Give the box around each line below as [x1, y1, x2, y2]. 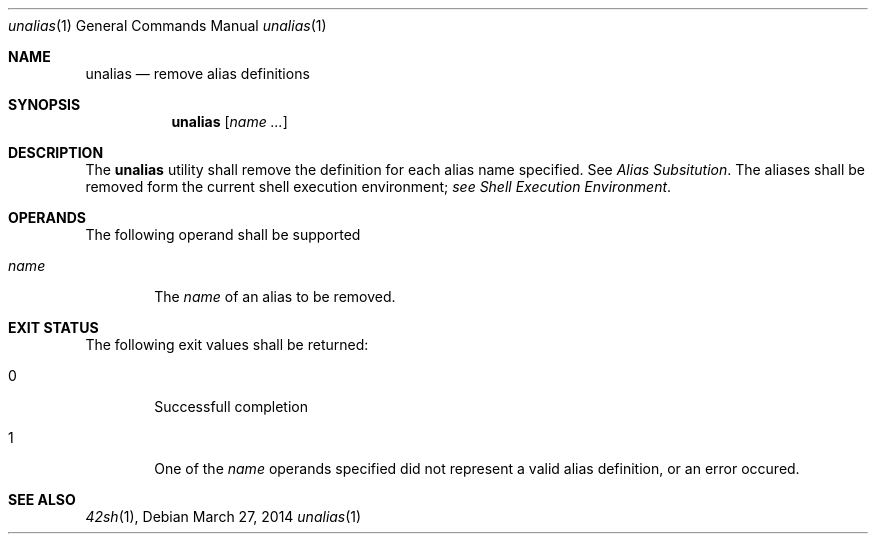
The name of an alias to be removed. [154, 288, 396, 305]
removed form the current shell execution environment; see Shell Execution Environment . [85, 178, 672, 195]
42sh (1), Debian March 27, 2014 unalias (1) [85, 508, 362, 525]
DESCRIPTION [8, 144, 104, 161]
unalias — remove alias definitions [85, 65, 310, 82]
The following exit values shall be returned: [85, 336, 369, 353]
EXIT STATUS [8, 319, 99, 336]
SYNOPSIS [8, 96, 81, 113]
